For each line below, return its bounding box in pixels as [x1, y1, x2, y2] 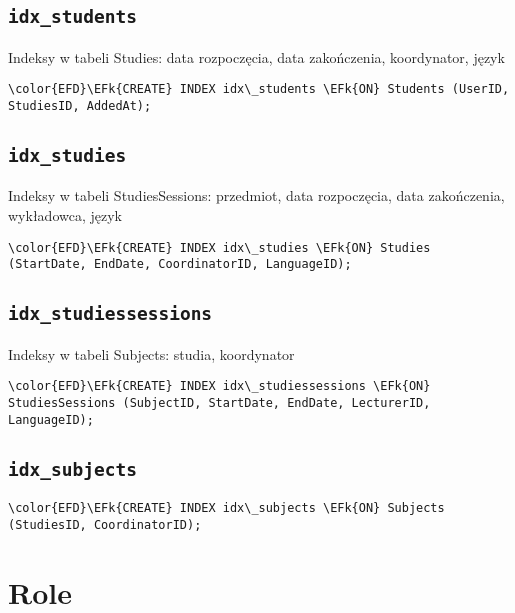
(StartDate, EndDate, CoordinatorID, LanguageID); [8, 257, 352, 272]
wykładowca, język [8, 205, 122, 226]
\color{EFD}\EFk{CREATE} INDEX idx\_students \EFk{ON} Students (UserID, [8, 82, 510, 97]
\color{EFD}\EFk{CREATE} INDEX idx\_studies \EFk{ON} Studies [8, 240, 431, 255]
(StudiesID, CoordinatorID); [8, 517, 202, 532]
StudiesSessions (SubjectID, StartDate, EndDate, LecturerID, [8, 396, 431, 410]
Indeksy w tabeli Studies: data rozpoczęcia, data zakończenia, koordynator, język [8, 46, 505, 67]
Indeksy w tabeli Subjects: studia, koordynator [8, 343, 295, 364]
